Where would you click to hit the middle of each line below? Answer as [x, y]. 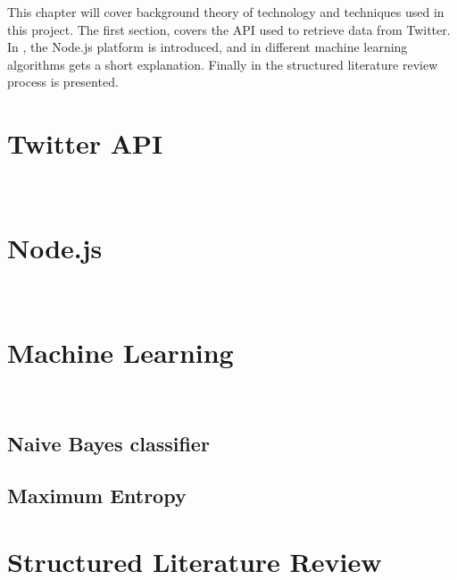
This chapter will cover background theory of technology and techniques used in [226, 12]
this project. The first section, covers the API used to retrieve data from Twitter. [229, 29]
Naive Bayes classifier [108, 443]
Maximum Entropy [97, 496]
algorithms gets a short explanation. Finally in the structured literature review [223, 64]
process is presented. [63, 82]
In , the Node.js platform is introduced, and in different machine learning [208, 47]
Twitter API [85, 143]
